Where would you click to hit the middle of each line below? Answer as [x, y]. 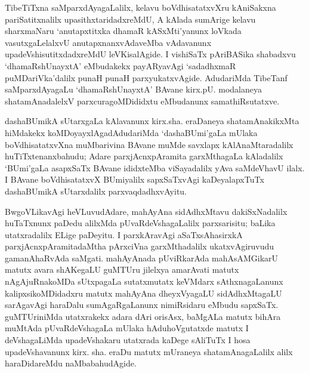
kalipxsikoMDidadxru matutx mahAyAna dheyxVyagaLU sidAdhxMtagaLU [143, 293]
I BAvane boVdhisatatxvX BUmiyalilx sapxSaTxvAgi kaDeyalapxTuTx [135, 179]
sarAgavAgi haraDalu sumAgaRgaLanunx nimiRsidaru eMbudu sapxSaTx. [142, 305]
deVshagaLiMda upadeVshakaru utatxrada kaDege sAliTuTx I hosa [128, 340]
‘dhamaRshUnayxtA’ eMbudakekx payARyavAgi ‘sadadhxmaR [120, 65]
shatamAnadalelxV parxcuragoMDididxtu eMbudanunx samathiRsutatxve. [142, 101]
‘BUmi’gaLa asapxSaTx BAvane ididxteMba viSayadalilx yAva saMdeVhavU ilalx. [155, 167]
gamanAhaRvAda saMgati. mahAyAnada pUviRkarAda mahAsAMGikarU [142, 258]
